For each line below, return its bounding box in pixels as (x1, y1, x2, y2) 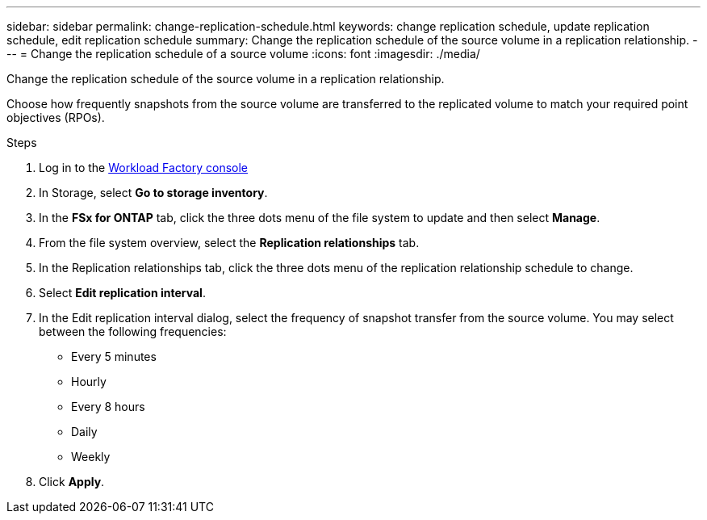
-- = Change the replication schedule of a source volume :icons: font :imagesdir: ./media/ (6, 47, 480, 61)
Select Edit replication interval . (39, 286, 206, 300)
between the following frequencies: (39, 325, 227, 338)
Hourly (71, 375, 107, 388)
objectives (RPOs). (6, 111, 105, 124)
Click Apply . (39, 475, 105, 489)
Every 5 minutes (71, 350, 157, 363)
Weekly (71, 450, 111, 463)
